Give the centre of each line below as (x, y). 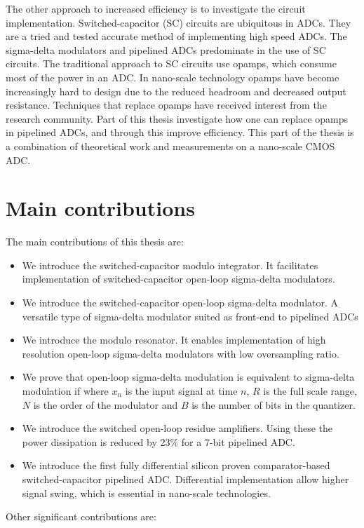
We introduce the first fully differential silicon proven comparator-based (176, 465)
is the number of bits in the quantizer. (274, 404)
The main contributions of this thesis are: (95, 242)
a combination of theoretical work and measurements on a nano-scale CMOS (170, 145)
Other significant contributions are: (81, 516)
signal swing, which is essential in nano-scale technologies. (146, 493)
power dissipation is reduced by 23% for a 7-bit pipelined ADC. (159, 441)
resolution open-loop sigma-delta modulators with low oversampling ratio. (181, 353)
